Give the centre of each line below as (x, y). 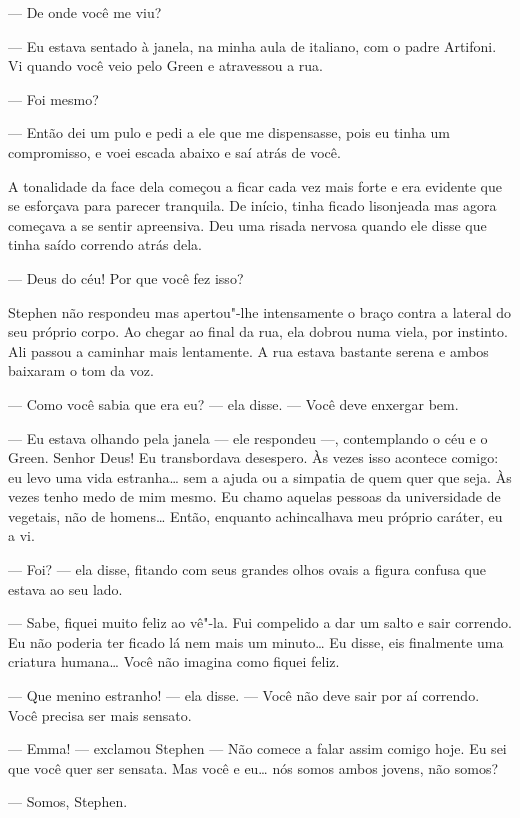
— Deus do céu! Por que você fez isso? (126, 277)
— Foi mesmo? (53, 98)
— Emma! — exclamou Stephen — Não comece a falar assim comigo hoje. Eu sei (257, 748)
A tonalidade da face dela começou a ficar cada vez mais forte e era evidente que (255, 185)
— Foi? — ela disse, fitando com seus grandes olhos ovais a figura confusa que (247, 569)
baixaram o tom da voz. (81, 370)
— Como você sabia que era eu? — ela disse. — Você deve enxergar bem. (233, 403)
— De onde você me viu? (85, 12)
